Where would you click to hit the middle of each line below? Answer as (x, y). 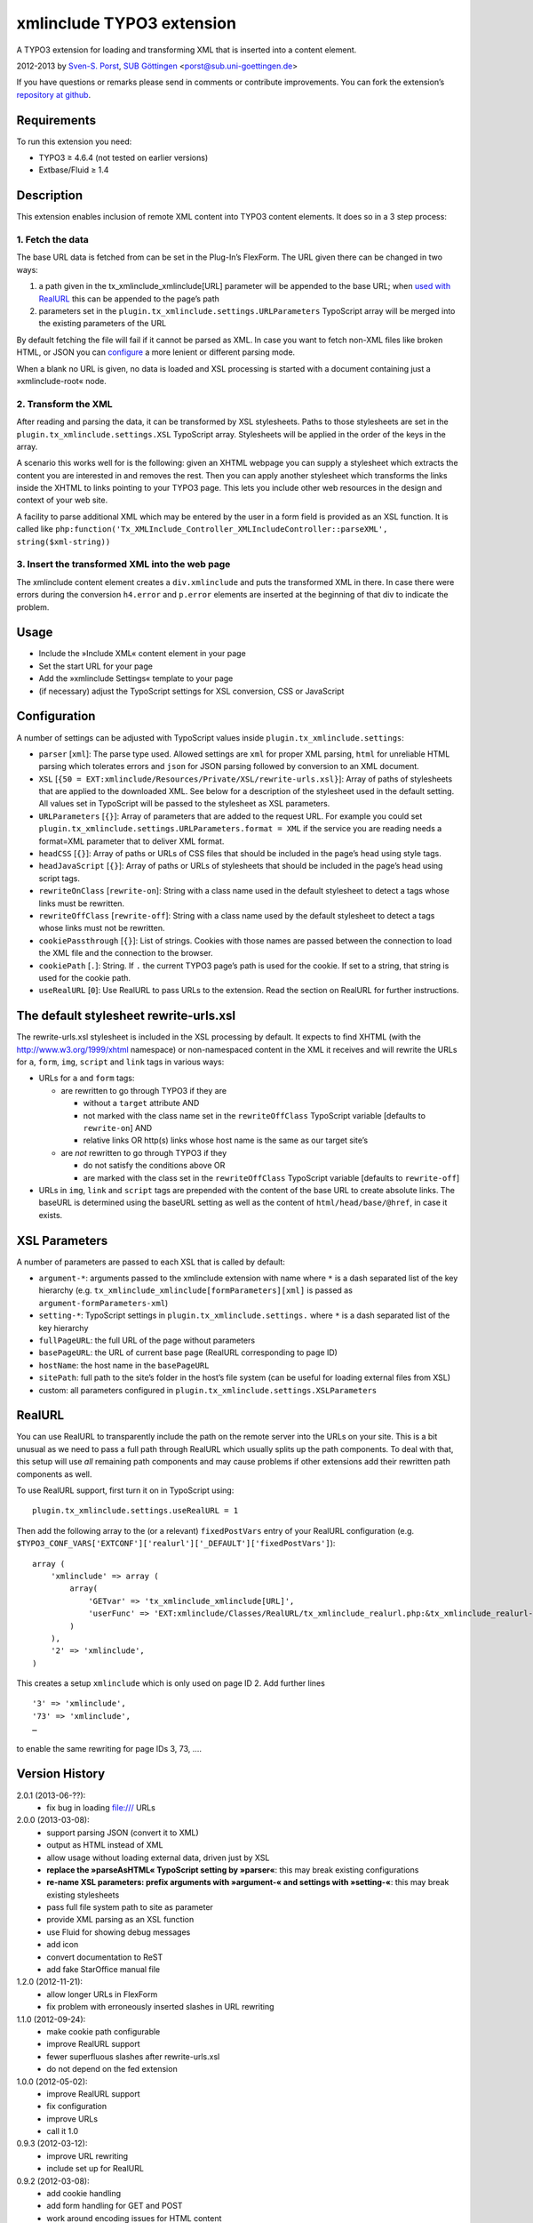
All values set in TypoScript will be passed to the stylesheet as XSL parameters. (184, 804)
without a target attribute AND (141, 1103)
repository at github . (54, 94)
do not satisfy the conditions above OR (154, 1166)
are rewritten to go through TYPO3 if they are (143, 1090)
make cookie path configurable (103, 2031)
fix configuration (77, 2107)
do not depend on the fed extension (112, 2069)
